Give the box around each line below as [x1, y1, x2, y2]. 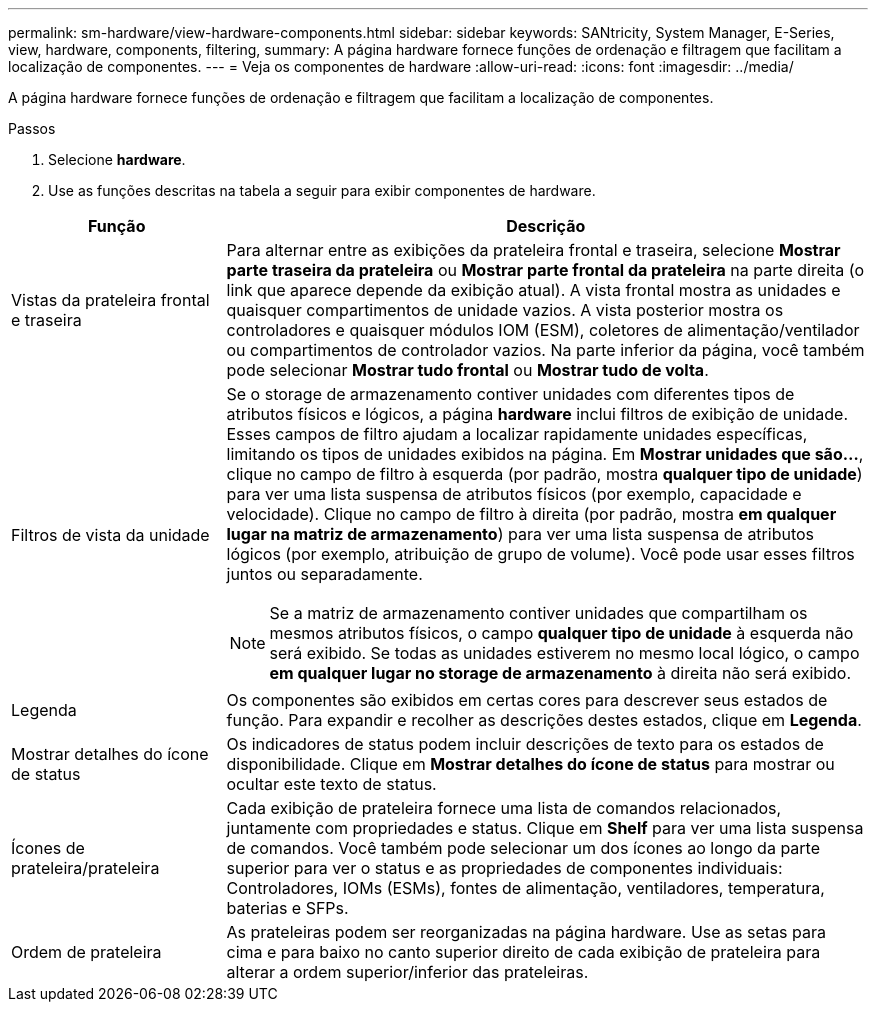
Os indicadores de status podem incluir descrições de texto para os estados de [226, 734, 824, 754]
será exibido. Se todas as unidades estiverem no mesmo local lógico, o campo [269, 643, 860, 663]
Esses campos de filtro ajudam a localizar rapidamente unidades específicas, [226, 424, 808, 444]
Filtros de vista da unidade [11, 525, 210, 545]
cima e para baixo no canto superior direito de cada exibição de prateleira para [226, 942, 821, 962]
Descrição [506, 216, 586, 236]
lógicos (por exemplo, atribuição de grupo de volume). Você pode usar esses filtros [226, 544, 855, 564]
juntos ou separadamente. [226, 564, 423, 584]
